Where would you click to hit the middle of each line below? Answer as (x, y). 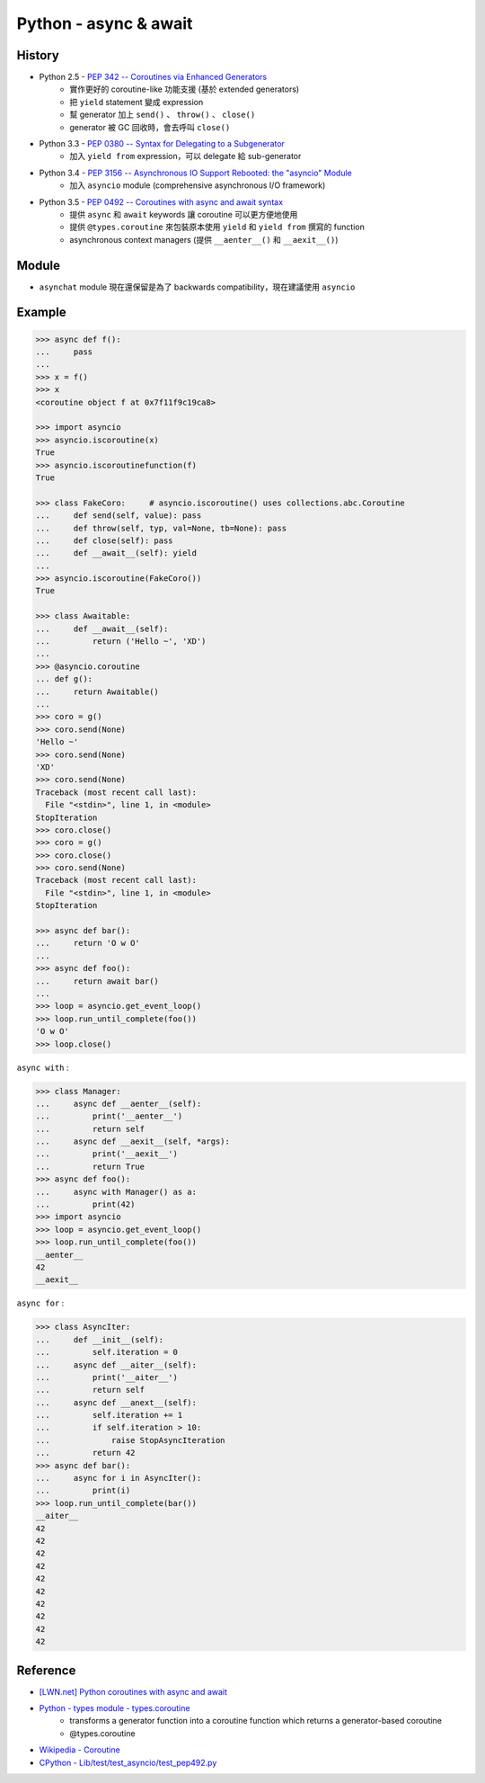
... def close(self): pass (105, 540)
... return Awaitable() (97, 691)
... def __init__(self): (100, 1339)
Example (41, 312)
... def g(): (64, 679)
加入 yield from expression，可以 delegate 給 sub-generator (185, 156)
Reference (46, 1670)
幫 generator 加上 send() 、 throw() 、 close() (163, 115)
